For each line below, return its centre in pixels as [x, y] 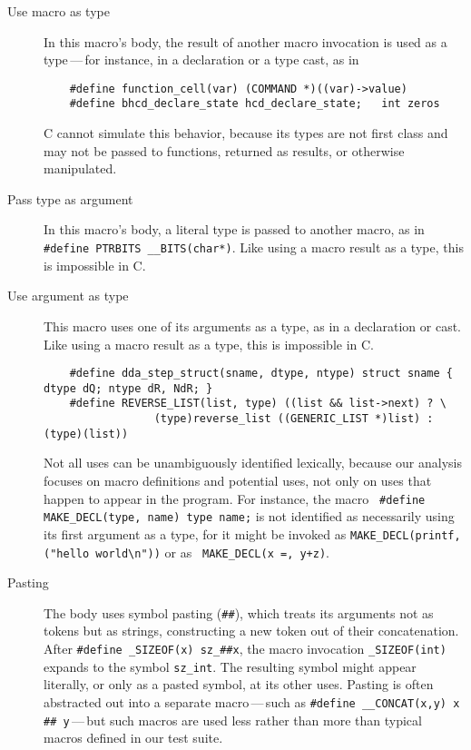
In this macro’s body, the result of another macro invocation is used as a [245, 41]
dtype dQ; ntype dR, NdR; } [128, 388]
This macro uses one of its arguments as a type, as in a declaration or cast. [252, 326]
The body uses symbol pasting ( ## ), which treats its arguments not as [239, 612]
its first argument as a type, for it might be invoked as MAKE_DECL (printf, [252, 533]
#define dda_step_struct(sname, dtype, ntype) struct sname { [261, 374]
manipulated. [80, 168]
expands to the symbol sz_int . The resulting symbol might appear [230, 666]
